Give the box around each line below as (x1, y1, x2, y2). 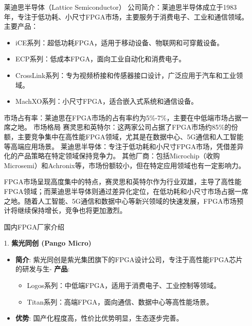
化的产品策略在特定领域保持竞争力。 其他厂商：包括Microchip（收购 (4, 151, 220, 161)
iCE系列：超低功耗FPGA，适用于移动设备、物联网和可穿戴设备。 (15, 37, 224, 47)
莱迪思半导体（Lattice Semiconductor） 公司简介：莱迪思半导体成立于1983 (4, 2, 237, 12)
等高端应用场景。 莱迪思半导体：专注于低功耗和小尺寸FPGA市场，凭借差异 (4, 141, 244, 151)
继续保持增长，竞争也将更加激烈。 (17, 205, 126, 215)
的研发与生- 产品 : (15, 264, 70, 274)
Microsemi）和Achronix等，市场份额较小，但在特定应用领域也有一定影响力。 (4, 160, 245, 170)
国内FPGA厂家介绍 (4, 221, 65, 231)
